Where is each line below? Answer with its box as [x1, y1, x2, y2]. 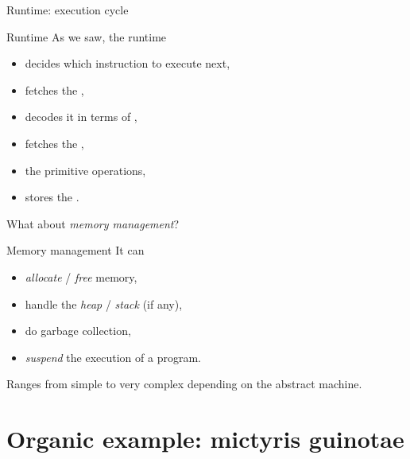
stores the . [25, 189, 79, 205]
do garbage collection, [25, 322, 131, 339]
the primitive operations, [25, 161, 146, 178]
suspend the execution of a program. [25, 348, 201, 365]
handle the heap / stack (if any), [25, 295, 183, 312]
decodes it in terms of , [25, 108, 137, 125]
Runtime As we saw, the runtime [6, 28, 167, 45]
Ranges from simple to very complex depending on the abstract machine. [6, 375, 362, 392]
